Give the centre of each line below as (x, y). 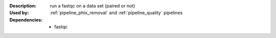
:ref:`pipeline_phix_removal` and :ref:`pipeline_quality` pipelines (116, 13)
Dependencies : (26, 19)
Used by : (19, 13)
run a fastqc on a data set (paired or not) (93, 6)
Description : (23, 6)
